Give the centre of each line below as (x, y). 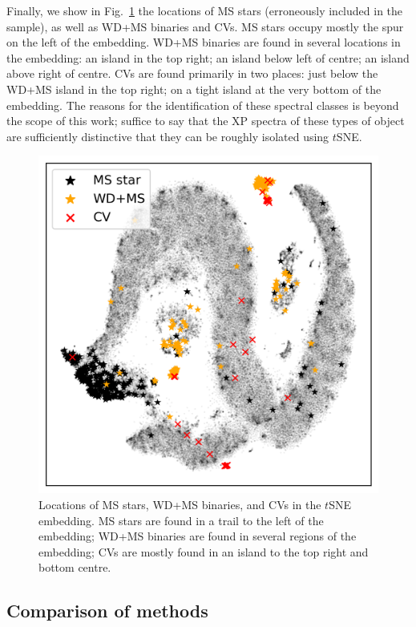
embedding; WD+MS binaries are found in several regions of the (198, 536)
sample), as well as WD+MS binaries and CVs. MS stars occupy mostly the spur (205, 26)
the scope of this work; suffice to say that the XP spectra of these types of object (206, 121)
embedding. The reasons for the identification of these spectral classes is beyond (203, 105)
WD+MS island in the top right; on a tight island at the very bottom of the (194, 89)
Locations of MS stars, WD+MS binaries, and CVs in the (180, 505)
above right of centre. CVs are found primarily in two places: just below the (192, 73)
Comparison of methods (107, 611)
